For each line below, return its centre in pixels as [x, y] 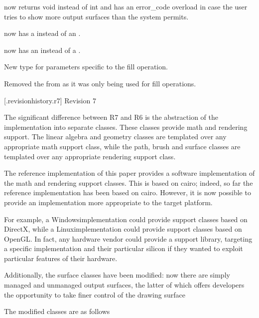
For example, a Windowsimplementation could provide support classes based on [126, 219]
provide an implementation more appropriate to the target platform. [108, 202]
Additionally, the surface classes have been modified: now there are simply [117, 275]
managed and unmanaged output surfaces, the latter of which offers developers [124, 285]
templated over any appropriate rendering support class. [90, 156]
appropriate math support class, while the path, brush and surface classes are [122, 146]
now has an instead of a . [42, 50]
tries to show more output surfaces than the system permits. [96, 16]
